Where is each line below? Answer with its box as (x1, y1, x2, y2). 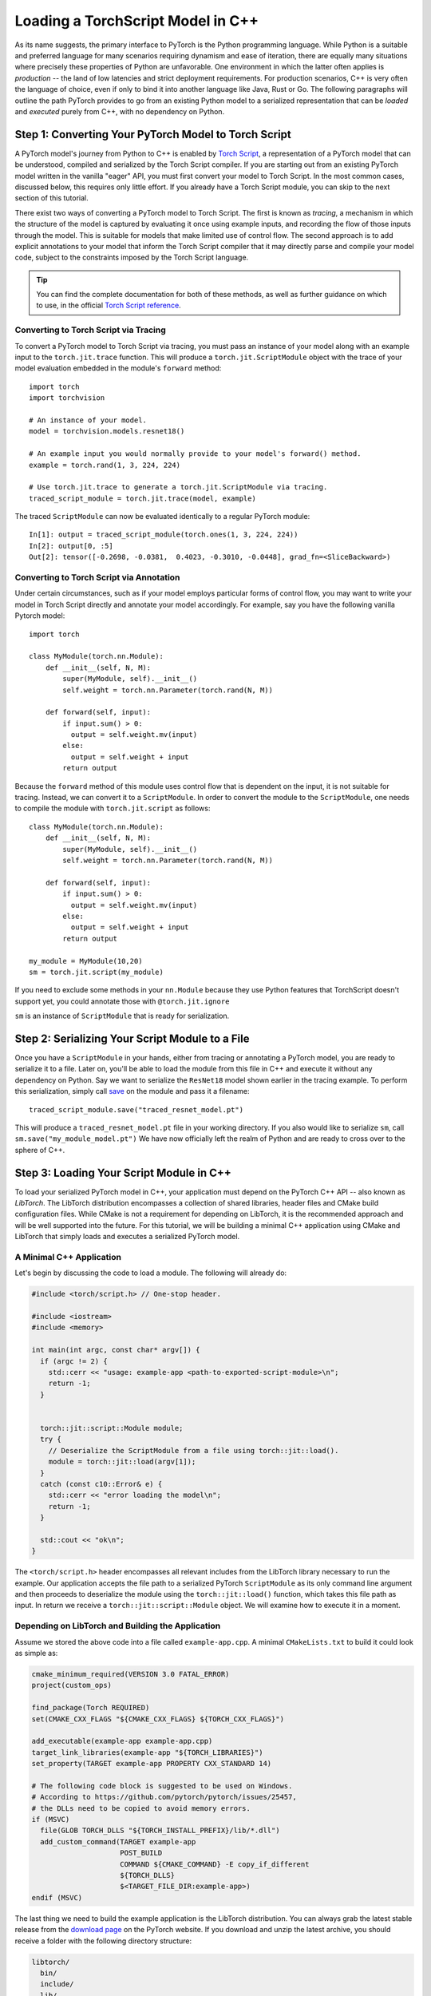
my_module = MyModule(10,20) (29, 956, 143, 965)
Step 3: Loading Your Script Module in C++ (14, 1166, 231, 1179)
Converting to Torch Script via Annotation (14, 572, 180, 583)
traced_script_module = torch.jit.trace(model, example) (29, 493, 257, 503)
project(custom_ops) (31, 1681, 112, 1690)
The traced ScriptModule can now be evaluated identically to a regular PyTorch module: (14, 512, 310, 521)
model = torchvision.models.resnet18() (29, 427, 185, 436)
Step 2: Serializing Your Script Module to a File (14, 1032, 250, 1045)
